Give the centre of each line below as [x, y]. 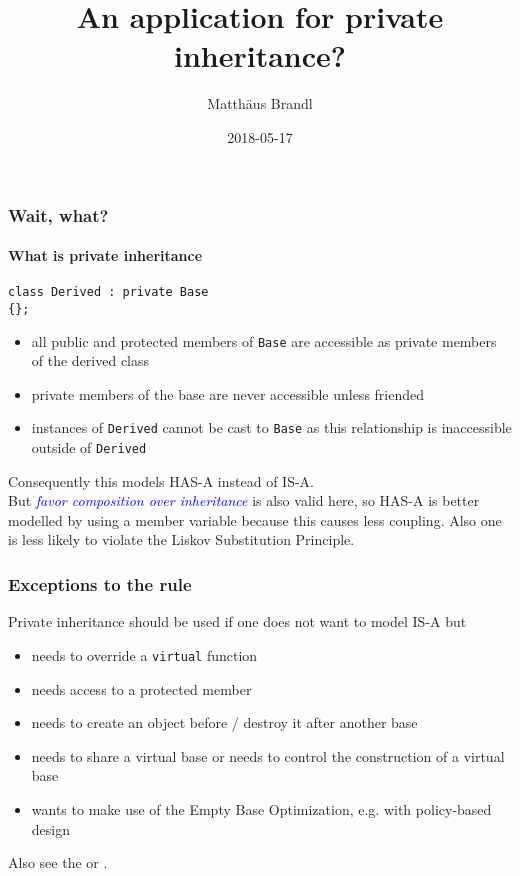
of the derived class [90, 360]
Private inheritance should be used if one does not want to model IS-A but [237, 621]
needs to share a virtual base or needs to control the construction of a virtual [268, 755]
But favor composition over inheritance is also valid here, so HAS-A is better [244, 500]
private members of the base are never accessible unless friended [228, 393]
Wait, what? [58, 214]
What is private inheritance [105, 255]
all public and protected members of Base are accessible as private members [264, 340]
